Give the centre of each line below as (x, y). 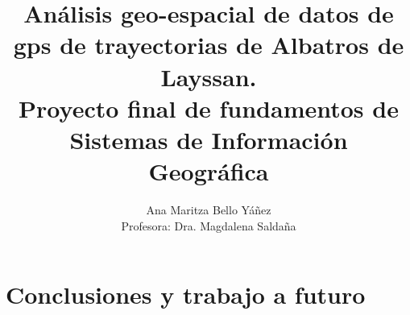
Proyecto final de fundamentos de (209, 108)
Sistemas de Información (209, 139)
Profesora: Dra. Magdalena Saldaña (209, 225)
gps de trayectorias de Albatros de (209, 45)
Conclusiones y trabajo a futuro (186, 294)
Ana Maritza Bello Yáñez (209, 210)
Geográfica (209, 171)
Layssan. (209, 76)
